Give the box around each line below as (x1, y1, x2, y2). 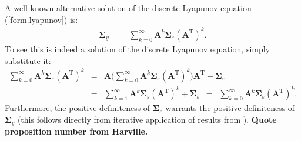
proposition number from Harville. (5, 125, 148, 137)
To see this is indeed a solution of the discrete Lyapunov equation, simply (5, 42, 270, 55)
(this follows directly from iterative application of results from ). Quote (17, 113, 277, 125)
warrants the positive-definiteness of (165, 102, 295, 114)
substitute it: (5, 54, 51, 66)
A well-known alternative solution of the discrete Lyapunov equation (5, 2, 252, 14)
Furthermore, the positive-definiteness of (5, 102, 150, 114)
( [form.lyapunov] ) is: (5, 13, 78, 25)
